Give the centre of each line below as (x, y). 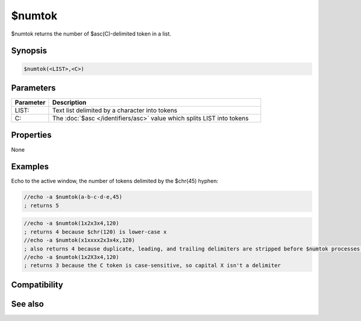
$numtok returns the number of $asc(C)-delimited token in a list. (91, 34)
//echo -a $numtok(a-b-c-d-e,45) (73, 197)
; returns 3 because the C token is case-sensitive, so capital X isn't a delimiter (152, 266)
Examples (30, 167)
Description (69, 102)
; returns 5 (42, 205)
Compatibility (37, 285)
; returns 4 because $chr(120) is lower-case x (95, 232)
